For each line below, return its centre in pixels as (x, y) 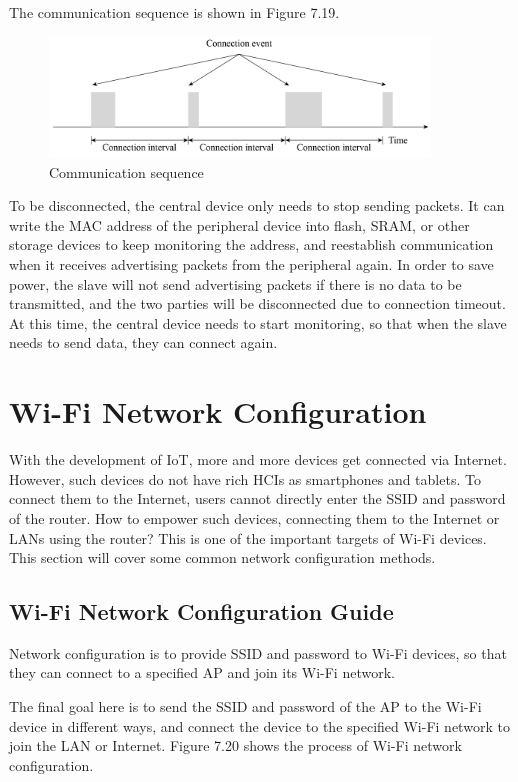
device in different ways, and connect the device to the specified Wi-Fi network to (259, 725)
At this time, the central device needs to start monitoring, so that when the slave (258, 322)
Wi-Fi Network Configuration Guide (201, 611)
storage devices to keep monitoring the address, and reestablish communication (251, 244)
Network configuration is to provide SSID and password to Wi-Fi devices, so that (258, 652)
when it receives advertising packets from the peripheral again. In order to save (251, 264)
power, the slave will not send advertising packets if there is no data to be (235, 283)
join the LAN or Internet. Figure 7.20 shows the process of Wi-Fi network (235, 745)
